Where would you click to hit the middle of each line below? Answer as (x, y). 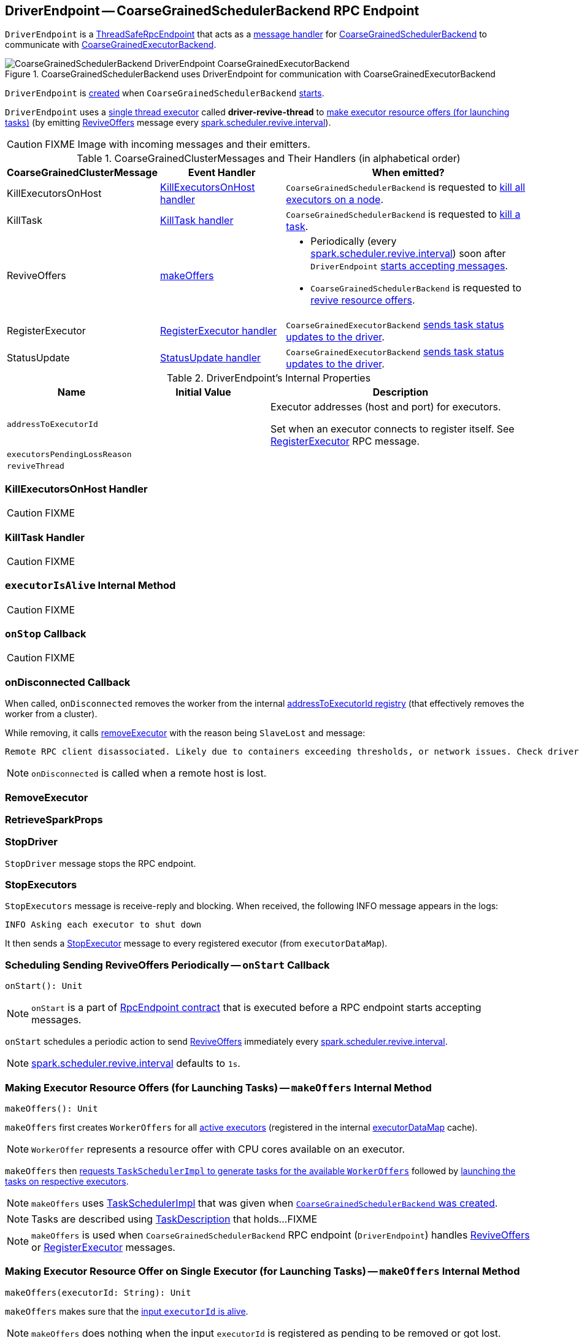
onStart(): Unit (44, 986)
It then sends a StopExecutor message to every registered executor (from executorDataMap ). (196, 944)
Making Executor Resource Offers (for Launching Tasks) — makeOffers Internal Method (218, 1087)
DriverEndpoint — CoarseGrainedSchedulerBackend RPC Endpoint (212, 11)
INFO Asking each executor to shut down (103, 925)
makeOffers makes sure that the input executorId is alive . (127, 1311)
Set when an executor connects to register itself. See (393, 429)
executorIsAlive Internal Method (90, 586)
